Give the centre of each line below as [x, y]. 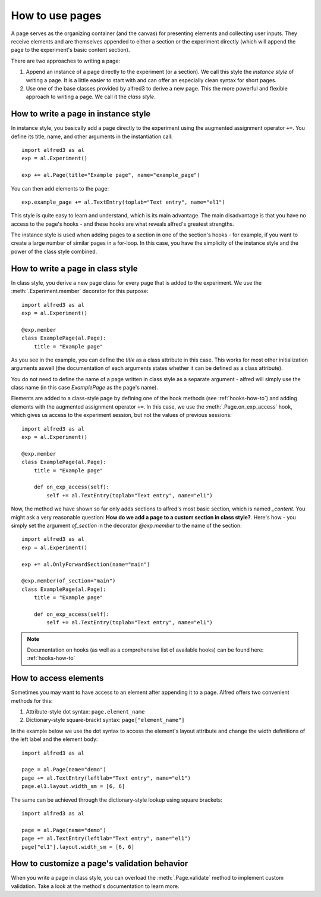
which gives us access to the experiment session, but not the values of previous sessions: [121, 415]
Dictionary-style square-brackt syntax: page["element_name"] [105, 720]
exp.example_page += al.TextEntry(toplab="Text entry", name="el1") [123, 202]
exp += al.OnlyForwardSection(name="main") [86, 564]
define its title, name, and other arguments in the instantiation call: [92, 136]
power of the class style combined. [54, 251]
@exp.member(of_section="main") [69, 581]
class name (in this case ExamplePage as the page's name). [85, 388]
